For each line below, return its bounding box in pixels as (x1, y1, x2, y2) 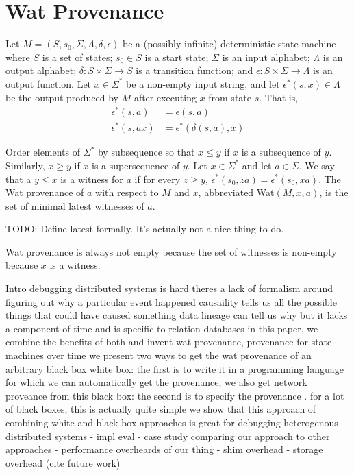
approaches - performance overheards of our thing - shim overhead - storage (5, 442, 323, 456)
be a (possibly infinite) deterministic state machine (123, 36, 336, 51)
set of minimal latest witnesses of (5, 198, 144, 212)
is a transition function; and (136, 63, 253, 77)
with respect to (95, 185, 159, 199)
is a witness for (60, 171, 123, 186)
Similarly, (5, 158, 45, 172)
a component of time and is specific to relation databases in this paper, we (5, 321, 318, 335)
